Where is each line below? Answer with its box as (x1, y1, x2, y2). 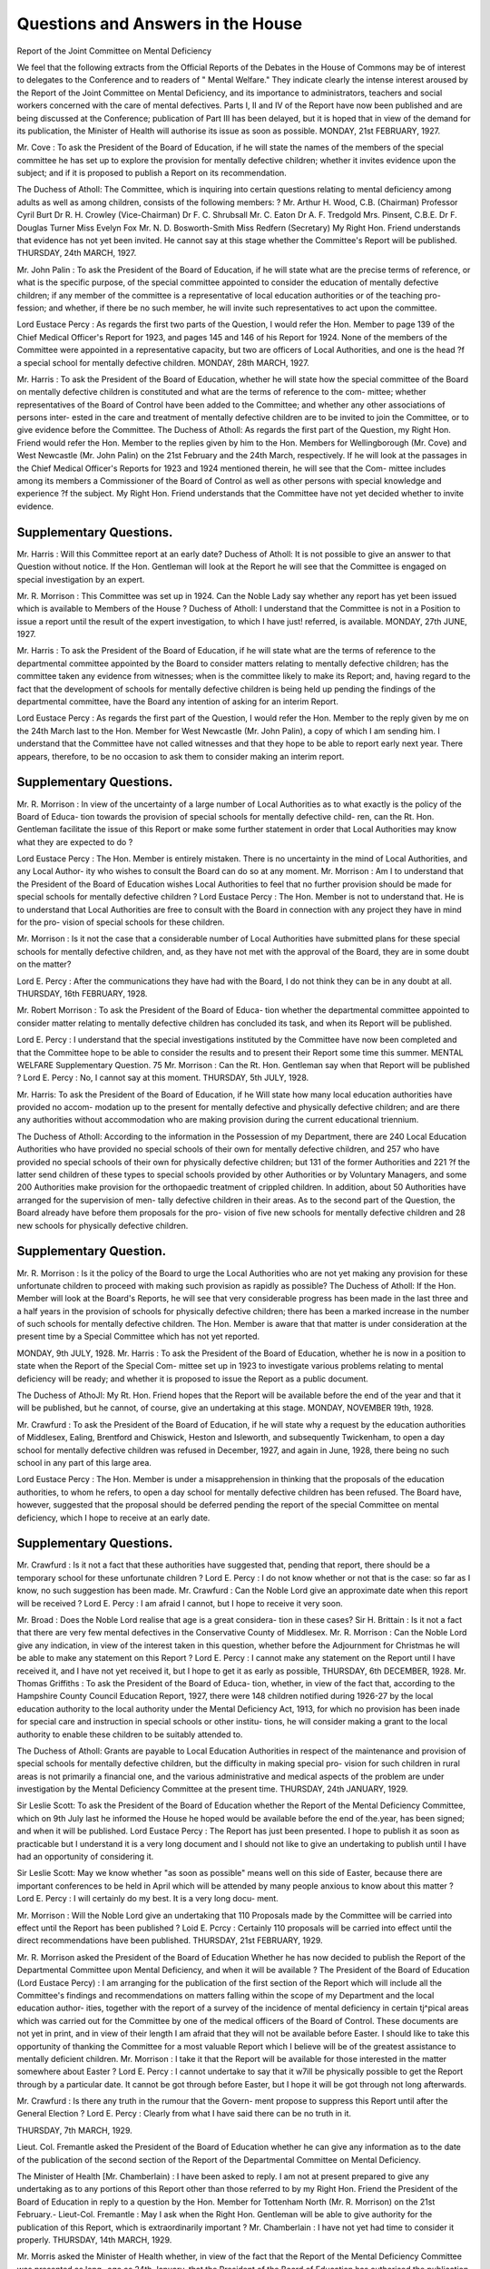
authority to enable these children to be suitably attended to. (16, 1729, 243, 1740)
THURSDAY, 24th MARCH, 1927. (16, 248, 137, 259)
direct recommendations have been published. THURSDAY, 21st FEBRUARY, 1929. (16, 1935, 323, 1946)
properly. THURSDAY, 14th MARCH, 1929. (16, 2234, 172, 2245)
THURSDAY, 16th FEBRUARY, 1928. (16, 987, 148, 998)
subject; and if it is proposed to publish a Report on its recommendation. (16, 168, 288, 179)
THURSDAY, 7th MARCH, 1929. (16, 2125, 133, 2136)
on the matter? (16, 958, 72, 970)
